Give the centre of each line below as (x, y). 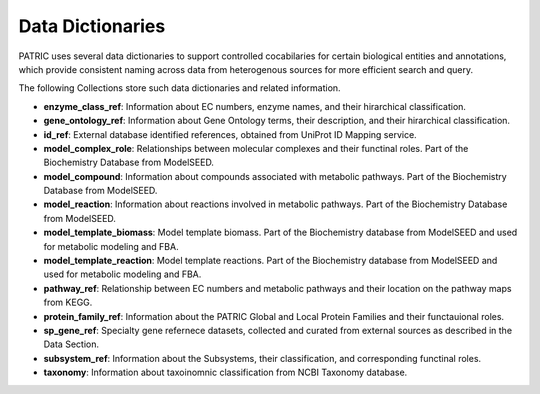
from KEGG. (68, 302)
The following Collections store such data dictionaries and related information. (179, 88)
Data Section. (71, 344)
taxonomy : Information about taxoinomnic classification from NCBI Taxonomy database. (225, 372)
